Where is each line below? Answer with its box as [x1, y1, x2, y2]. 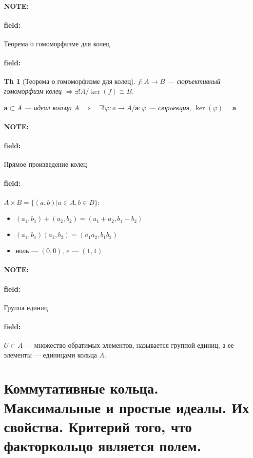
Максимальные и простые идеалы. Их [4, 397, 249, 417]
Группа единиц [4, 302, 48, 312]
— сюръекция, [149, 102, 192, 112]
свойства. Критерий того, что [4, 416, 192, 436]
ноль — [15, 245, 39, 256]
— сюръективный [167, 76, 221, 86]
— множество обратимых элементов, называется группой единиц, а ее [25, 340, 234, 350]
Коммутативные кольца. [4, 378, 159, 398]
